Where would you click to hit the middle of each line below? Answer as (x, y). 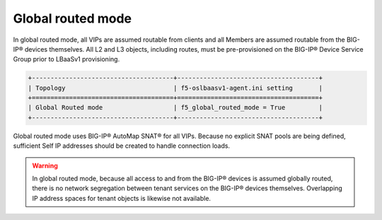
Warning (45, 166)
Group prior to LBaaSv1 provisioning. (66, 59)
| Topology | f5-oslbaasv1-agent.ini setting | (175, 88)
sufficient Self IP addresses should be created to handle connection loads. (121, 146)
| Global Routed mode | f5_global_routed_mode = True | (175, 108)
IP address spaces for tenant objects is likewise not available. (122, 198)
